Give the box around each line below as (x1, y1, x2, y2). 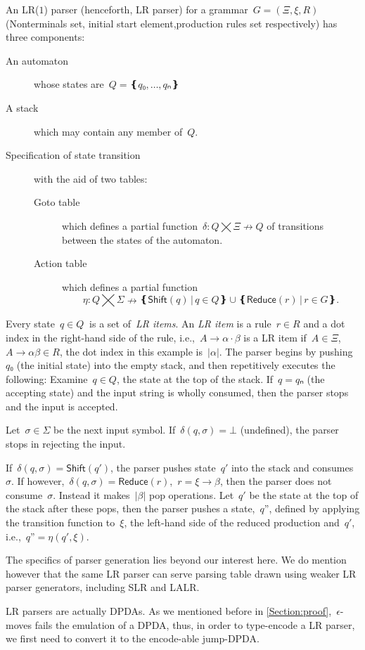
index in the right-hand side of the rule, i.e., (6, 330, 195, 344)
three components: (6, 30, 85, 44)
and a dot (303, 316, 345, 331)
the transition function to (6, 515, 115, 530)
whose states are (34, 77, 104, 91)
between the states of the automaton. (62, 232, 223, 247)
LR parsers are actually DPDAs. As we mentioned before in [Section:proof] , (6, 604, 332, 618)
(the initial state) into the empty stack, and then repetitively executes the (16, 358, 335, 372)
